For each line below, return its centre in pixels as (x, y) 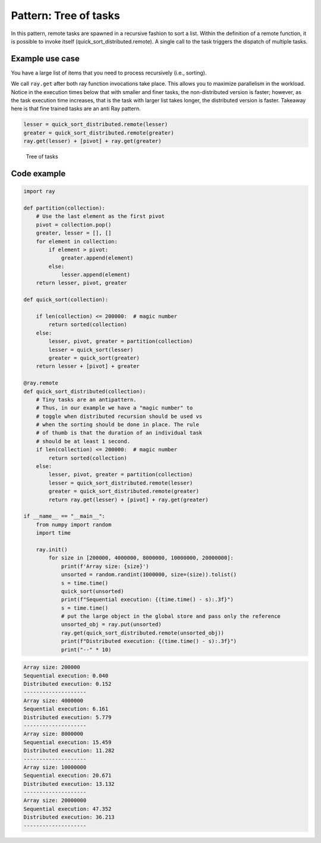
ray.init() (52, 549)
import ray (39, 191)
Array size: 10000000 (55, 767)
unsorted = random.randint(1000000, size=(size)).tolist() (149, 575)
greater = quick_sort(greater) (94, 358)
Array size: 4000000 (53, 700)
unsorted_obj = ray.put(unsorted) (111, 625)
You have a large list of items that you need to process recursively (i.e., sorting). (109, 73)
